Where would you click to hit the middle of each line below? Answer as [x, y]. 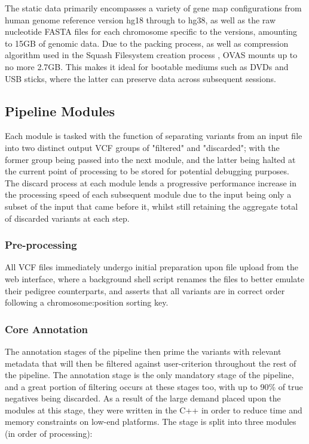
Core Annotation [47, 329]
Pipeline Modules [60, 111]
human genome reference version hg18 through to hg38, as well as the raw [140, 19]
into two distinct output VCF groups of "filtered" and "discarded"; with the [142, 147]
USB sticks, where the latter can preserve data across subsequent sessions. [140, 78]
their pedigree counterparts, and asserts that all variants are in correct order [145, 290]
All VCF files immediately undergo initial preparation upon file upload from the [152, 267]
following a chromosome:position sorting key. [87, 302]
